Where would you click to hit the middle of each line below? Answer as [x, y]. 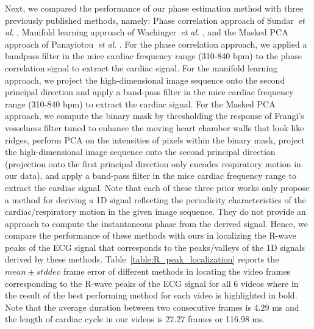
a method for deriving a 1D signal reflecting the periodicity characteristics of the [155, 199]
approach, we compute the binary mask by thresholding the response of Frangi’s [155, 116]
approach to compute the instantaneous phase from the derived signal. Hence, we [157, 223]
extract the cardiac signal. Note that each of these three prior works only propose [157, 187]
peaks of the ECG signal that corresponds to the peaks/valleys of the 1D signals [155, 247]
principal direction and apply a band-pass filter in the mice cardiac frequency [149, 92]
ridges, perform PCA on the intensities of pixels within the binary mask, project [155, 139]
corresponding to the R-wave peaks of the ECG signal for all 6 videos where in [152, 283]
